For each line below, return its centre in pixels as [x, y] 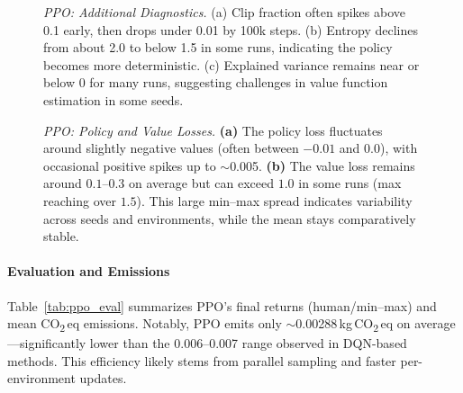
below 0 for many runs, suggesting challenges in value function [216, 82]
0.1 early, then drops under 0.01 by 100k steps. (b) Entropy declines [231, 29]
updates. [103, 378]
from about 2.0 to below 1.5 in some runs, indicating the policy [218, 47]
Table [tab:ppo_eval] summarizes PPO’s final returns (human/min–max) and [222, 305]
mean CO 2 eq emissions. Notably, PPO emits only [145, 324]
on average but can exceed [201, 183]
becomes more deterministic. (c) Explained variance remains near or [231, 64]
